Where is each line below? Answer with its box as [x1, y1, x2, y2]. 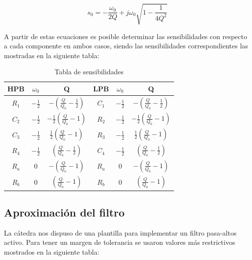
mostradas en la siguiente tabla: [4, 50, 100, 60]
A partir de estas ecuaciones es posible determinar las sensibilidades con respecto [4, 31, 247, 41]
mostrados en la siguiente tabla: [4, 246, 100, 257]
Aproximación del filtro [4, 204, 125, 219]
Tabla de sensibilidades [54, 66, 124, 77]
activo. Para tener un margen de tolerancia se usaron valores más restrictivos [4, 237, 235, 247]
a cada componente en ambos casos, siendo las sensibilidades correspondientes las [4, 41, 248, 51]
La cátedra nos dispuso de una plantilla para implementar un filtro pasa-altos [4, 227, 237, 238]
